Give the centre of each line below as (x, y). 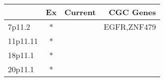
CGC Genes (132, 12)
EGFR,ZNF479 (130, 27)
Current (80, 12)
